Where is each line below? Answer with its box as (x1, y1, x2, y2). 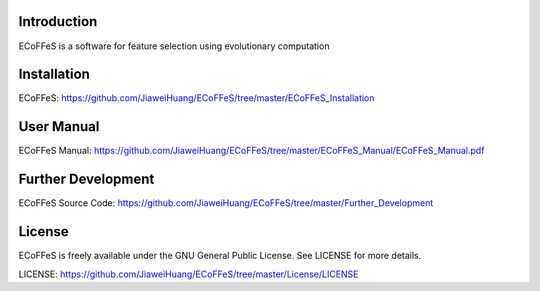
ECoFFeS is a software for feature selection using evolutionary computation (18, 40, 330, 52)
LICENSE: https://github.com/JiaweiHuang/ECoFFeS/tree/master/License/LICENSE (18, 268, 359, 280)
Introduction (18, 13, 98, 30)
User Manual (18, 118, 100, 135)
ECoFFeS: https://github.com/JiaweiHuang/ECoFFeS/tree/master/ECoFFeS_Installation (18, 92, 375, 104)
